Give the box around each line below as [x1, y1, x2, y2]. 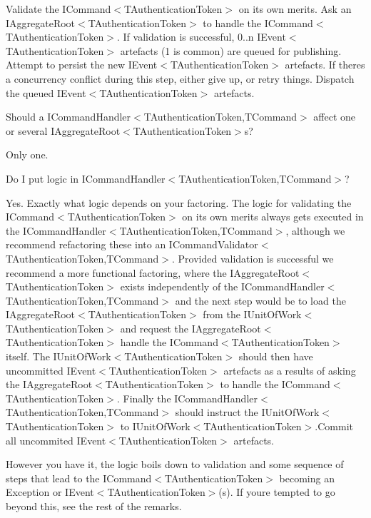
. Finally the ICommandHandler [116, 390, 258, 405]
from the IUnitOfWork [203, 307, 302, 322]
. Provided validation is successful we [171, 250, 334, 265]
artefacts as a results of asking [223, 362, 356, 377]
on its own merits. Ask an [238, 1, 352, 16]
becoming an [279, 470, 335, 485]
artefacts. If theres [285, 57, 365, 72]
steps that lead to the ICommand [6, 470, 152, 485]
